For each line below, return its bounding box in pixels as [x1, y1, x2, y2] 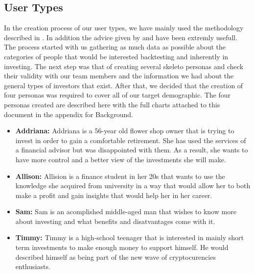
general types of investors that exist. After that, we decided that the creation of [4, 80, 243, 90]
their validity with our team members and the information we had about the [4, 71, 234, 81]
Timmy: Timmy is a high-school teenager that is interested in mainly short [15, 232, 244, 243]
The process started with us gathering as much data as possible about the [4, 42, 226, 52]
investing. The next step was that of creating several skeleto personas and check [4, 61, 244, 71]
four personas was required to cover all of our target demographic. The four [4, 90, 231, 100]
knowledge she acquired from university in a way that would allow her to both [15, 180, 251, 191]
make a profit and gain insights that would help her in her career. [15, 190, 212, 200]
